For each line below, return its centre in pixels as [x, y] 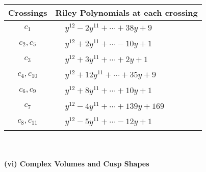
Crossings [28, 12]
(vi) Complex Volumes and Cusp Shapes [77, 163]
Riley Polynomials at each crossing [126, 12]
